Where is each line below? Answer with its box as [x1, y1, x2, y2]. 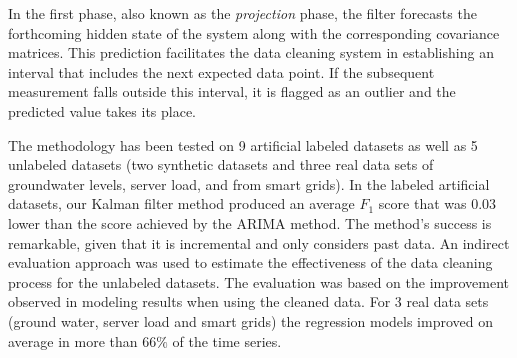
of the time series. [172, 330, 282, 351]
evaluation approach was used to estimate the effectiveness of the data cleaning [8, 252, 493, 273]
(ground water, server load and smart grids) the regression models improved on [8, 310, 493, 331]
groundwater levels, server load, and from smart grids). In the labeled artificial [8, 173, 490, 194]
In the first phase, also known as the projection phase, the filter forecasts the [8, 3, 477, 23]
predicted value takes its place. [8, 100, 197, 121]
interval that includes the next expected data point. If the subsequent [8, 61, 435, 82]
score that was [378, 193, 467, 214]
